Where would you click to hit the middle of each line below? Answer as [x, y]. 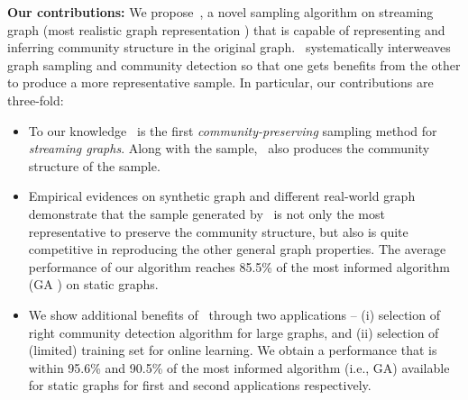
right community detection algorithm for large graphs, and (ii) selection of [234, 332]
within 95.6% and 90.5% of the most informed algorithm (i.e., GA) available [239, 367]
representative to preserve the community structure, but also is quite [218, 231]
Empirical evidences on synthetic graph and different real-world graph [222, 196]
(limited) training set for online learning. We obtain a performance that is [233, 350]
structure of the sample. [94, 165]
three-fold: [36, 100]
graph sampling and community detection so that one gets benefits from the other [234, 64]
